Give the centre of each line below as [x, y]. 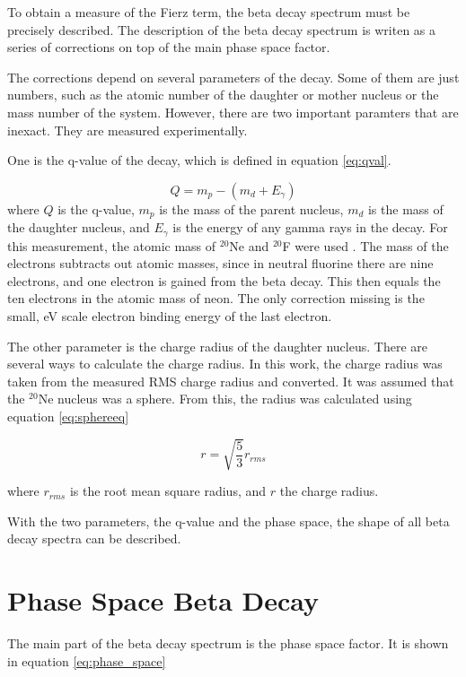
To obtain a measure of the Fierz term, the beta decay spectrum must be [209, 12]
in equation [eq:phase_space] [87, 660]
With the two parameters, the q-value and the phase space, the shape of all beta [229, 521]
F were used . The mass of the [365, 245]
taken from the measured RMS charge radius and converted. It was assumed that [231, 381]
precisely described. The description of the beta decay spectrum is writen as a [222, 29]
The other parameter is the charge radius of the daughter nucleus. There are [217, 346]
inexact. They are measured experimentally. [127, 130]
